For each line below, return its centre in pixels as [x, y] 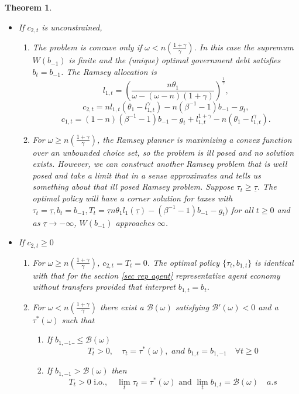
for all [242, 209]
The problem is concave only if [87, 47]
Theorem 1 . [28, 7]
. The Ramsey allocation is [109, 71]
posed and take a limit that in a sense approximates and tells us [147, 175]
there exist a [122, 306]
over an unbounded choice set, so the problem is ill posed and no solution [163, 152]
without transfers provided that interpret [104, 287]
